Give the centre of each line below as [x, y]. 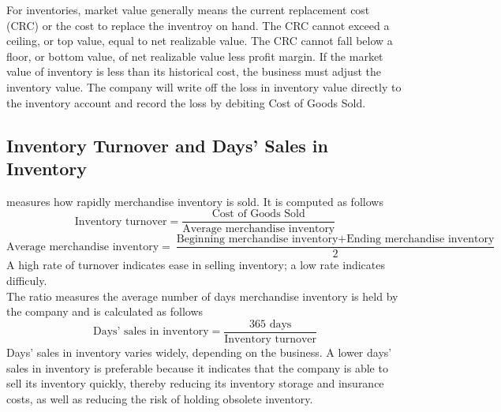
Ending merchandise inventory [421, 240]
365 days [270, 324]
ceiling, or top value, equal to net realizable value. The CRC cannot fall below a [200, 41]
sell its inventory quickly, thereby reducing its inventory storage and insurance [195, 383]
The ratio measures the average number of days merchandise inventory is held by [202, 296]
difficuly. [27, 281]
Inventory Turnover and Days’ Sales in [167, 145]
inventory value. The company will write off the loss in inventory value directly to [204, 86]
